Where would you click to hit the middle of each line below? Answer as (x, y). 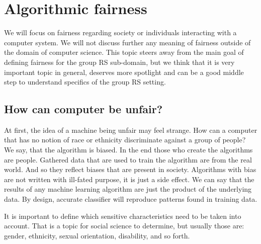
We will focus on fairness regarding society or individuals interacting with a (120, 32)
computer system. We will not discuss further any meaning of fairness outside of (127, 42)
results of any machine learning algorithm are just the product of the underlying (128, 189)
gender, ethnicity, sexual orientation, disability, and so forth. (97, 235)
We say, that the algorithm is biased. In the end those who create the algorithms (128, 150)
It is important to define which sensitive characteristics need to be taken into (123, 216)
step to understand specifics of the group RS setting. (85, 82)
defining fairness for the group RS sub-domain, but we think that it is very (119, 62)
